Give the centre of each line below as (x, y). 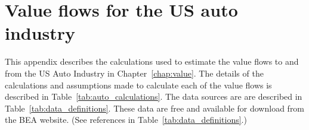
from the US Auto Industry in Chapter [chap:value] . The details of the (134, 73)
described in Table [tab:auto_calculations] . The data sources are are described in (154, 96)
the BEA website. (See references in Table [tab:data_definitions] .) (126, 120)
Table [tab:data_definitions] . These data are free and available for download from (155, 108)
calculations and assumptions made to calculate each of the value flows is (138, 85)
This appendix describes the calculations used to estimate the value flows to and (152, 61)
